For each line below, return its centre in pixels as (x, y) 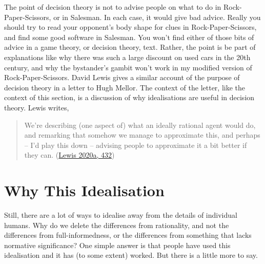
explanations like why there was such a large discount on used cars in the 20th (127, 57)
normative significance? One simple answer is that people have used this (117, 245)
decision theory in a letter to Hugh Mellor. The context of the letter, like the (125, 87)
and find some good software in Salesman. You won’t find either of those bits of (129, 37)
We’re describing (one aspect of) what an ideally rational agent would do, (140, 125)
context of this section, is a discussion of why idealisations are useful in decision (129, 97)
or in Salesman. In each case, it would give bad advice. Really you (157, 17)
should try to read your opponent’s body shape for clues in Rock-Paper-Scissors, (130, 27)
